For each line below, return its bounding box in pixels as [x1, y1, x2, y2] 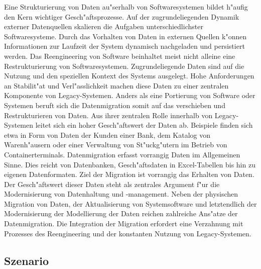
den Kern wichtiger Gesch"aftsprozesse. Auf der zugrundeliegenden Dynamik [4, 11, 239, 22]
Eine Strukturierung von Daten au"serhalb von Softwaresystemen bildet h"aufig [4, 2, 248, 12]
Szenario [4, 252, 49, 268]
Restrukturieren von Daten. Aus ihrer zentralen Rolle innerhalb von [4, 110, 213, 120]
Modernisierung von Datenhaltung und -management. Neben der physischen [4, 189, 238, 199]
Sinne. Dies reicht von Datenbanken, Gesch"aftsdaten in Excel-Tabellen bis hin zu [4, 159, 255, 169]
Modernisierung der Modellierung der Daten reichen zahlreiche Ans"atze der [4, 208, 238, 219]
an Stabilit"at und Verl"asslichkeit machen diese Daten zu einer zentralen [4, 80, 229, 91]
